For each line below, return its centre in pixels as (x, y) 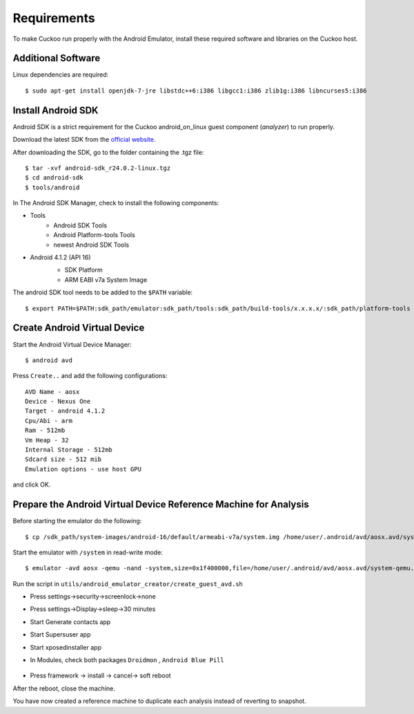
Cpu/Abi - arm (49, 421)
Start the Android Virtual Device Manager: (72, 344)
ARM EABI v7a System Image (106, 279)
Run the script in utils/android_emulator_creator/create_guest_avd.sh (128, 583)
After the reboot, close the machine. (64, 688)
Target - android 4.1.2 (65, 411)
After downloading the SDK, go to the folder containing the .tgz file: (108, 152)
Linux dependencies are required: (61, 75)
